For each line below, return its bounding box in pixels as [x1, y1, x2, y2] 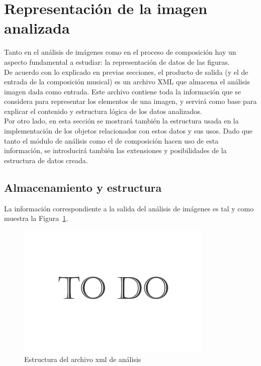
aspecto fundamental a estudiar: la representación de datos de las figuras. [4, 56, 230, 67]
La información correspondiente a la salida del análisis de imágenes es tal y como [4, 203, 254, 213]
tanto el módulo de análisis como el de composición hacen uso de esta [4, 135, 219, 146]
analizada [4, 18, 70, 38]
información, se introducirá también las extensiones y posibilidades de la [4, 145, 227, 156]
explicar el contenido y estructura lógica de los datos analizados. [4, 105, 202, 116]
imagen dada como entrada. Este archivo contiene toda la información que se [4, 86, 241, 96]
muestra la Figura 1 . [4, 213, 68, 223]
